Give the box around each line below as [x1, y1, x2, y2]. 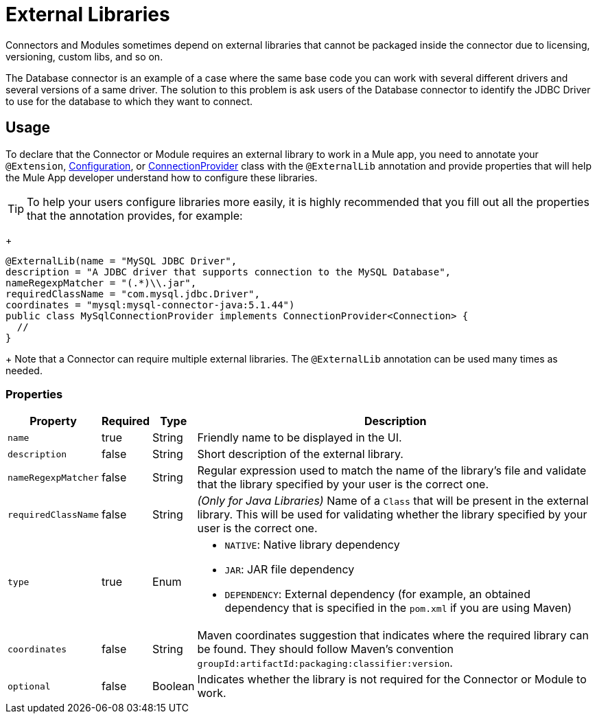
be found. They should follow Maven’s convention [197, 642, 454, 657]
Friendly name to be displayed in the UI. [197, 431, 402, 445]
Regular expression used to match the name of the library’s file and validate [197, 464, 587, 478]
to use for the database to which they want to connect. [5, 95, 253, 107]
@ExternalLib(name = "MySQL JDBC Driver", [5, 255, 237, 266]
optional [8, 681, 51, 692]
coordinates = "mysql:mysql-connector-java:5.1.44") [5, 299, 295, 310]
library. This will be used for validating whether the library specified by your [197, 507, 587, 522]
